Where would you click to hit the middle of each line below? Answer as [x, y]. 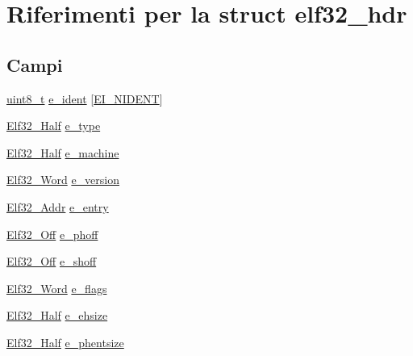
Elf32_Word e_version [63, 180]
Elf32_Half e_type [54, 126]
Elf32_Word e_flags [57, 288]
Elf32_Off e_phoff [52, 234]
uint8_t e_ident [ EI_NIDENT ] [85, 98]
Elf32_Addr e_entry [58, 206]
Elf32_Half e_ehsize [57, 315]
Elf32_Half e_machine [63, 152]
